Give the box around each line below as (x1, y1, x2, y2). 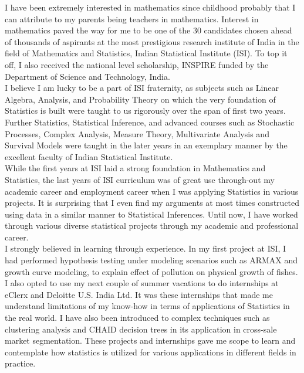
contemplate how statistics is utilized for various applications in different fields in (5, 345, 296, 358)
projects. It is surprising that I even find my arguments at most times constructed (5, 196, 300, 209)
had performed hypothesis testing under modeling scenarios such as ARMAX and (5, 254, 298, 266)
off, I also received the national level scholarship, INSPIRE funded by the (5, 58, 269, 70)
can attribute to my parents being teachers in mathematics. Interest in (5, 12, 259, 25)
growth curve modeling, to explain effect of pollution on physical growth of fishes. (5, 265, 298, 277)
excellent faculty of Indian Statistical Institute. (5, 150, 173, 162)
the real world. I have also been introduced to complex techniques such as (5, 311, 270, 324)
